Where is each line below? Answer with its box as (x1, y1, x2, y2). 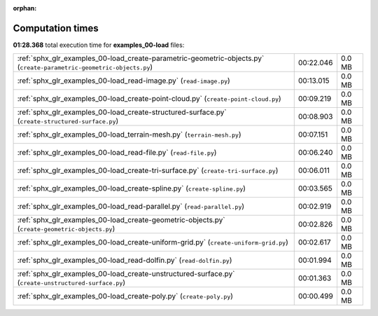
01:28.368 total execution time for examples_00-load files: (13, 41, 185, 49)
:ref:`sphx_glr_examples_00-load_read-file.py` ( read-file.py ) (17, 148, 217, 158)
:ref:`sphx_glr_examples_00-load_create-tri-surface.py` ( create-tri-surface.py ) (17, 165, 279, 175)
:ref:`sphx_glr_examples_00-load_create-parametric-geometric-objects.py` (17, 53, 265, 63)
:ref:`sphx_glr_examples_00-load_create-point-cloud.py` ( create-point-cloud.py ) (17, 94, 281, 104)
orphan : (13, 4, 37, 12)
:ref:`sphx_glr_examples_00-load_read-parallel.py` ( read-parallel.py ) (17, 202, 245, 212)
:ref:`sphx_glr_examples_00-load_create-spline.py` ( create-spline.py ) (17, 184, 246, 193)
